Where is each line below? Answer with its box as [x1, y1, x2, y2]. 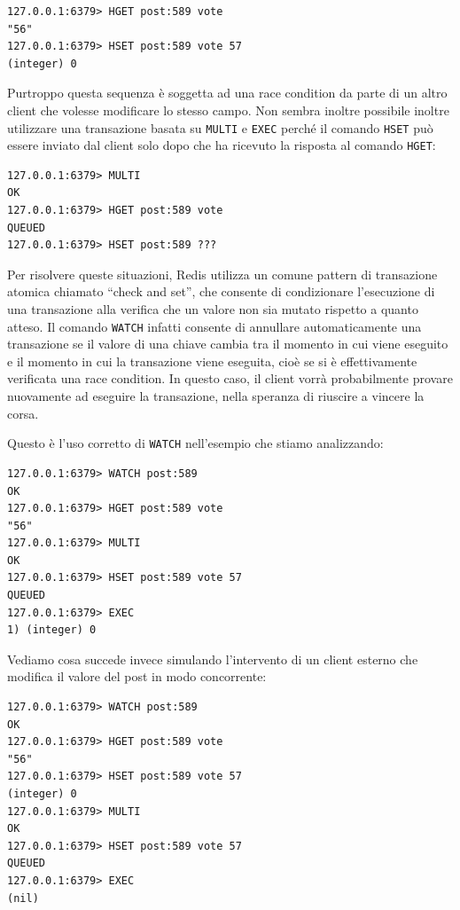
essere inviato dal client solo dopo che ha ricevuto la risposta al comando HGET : [7, 136, 436, 154]
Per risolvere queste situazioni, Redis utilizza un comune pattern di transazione [7, 264, 438, 283]
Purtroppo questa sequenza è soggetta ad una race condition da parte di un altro [7, 83, 448, 102]
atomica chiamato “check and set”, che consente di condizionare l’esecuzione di [7, 282, 435, 301]
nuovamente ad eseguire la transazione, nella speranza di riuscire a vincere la [7, 387, 425, 405]
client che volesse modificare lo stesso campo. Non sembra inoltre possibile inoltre [7, 100, 449, 119]
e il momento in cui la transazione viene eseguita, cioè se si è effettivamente [7, 351, 417, 370]
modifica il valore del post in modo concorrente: [7, 667, 267, 686]
